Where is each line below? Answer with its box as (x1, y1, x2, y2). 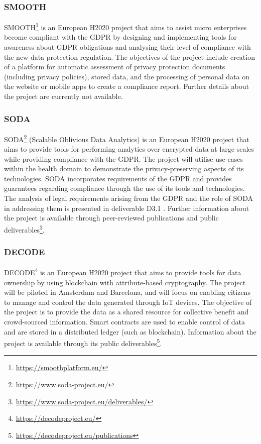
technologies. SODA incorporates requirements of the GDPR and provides (4, 173, 232, 183)
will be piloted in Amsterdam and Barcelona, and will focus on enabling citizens (4, 287, 250, 297)
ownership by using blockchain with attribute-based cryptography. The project (4, 277, 246, 287)
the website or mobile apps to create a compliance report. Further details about (4, 81, 249, 91)
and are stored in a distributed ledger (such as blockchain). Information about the (4, 326, 256, 337)
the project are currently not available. (4, 91, 123, 101)
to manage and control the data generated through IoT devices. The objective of (4, 296, 252, 307)
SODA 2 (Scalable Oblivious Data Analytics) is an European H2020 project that (4, 132, 249, 144)
